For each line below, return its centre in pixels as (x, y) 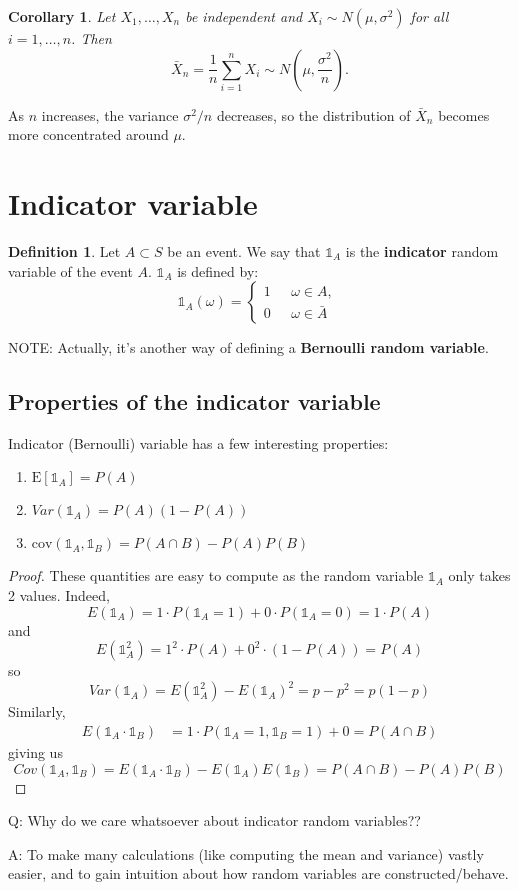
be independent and (244, 16)
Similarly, (37, 711)
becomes (464, 114)
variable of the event (70, 270)
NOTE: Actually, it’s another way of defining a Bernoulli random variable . (248, 347)
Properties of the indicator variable (194, 401)
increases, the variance (110, 114)
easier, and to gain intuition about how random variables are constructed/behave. (258, 873)
